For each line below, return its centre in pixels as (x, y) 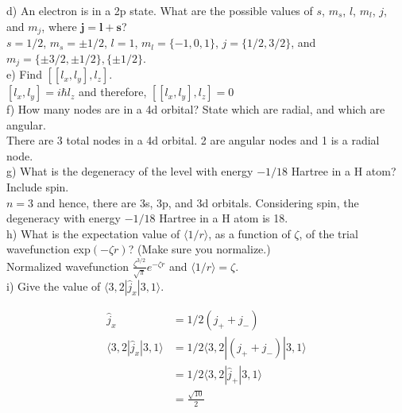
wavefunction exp (48, 249)
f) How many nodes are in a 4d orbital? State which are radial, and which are (196, 109)
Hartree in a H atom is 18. (224, 218)
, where (59, 26)
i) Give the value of (54, 286)
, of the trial (329, 233)
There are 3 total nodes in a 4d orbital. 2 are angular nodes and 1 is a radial (193, 140)
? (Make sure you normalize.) (199, 249)
